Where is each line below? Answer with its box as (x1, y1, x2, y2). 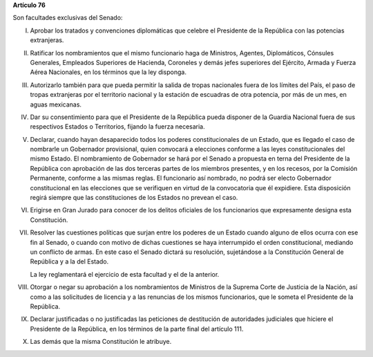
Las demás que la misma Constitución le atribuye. (30, 338, 172, 346)
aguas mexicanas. (30, 100, 82, 109)
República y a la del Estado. (30, 257, 109, 266)
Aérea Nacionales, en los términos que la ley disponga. (30, 68, 186, 76)
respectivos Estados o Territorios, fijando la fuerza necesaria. (30, 122, 205, 131)
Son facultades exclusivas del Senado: (12, 14, 123, 22)
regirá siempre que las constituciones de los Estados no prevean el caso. (30, 194, 238, 202)
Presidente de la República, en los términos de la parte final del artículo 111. (30, 324, 244, 333)
